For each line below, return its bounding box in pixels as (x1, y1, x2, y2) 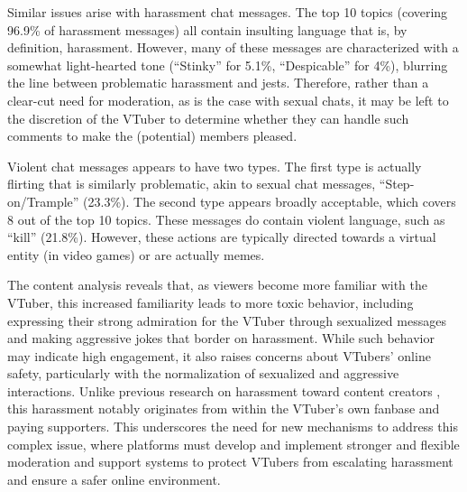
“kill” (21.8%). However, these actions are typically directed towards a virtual (7, 227, 436, 246)
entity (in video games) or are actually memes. (7, 245, 265, 264)
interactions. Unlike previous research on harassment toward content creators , (7, 381, 441, 400)
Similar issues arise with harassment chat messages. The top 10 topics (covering (7, 3, 448, 21)
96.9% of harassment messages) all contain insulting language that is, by (7, 20, 407, 39)
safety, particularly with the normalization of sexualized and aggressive (7, 364, 399, 383)
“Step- (379, 174, 415, 193)
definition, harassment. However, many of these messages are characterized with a (7, 38, 459, 57)
